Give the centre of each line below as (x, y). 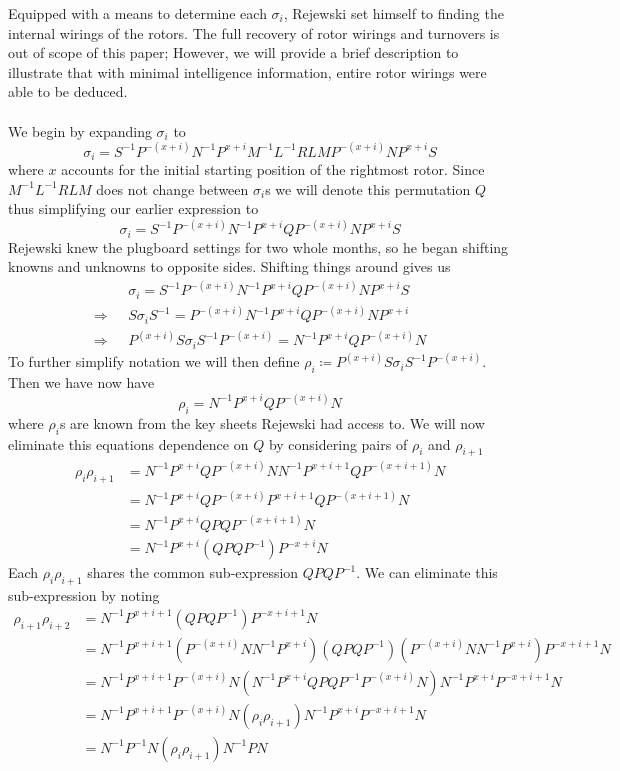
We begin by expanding (80, 130)
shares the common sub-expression (193, 572)
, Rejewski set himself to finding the (393, 13)
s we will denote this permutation (368, 188)
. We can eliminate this (427, 572)
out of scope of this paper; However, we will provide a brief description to (233, 52)
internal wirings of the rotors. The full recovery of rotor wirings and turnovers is (254, 32)
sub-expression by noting (84, 594)
